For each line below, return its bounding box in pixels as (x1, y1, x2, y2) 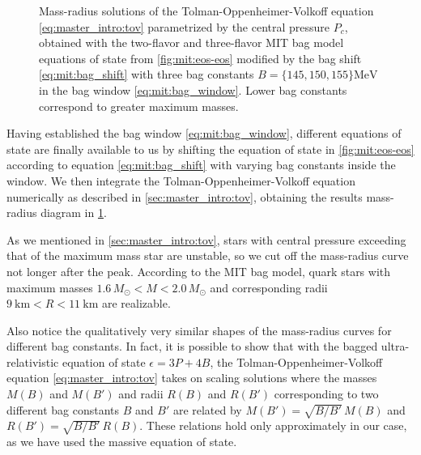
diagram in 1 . (40, 204, 107, 221)
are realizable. (101, 295, 171, 312)
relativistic (6, 353, 59, 370)
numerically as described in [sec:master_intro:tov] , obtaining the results (6, 188, 363, 205)
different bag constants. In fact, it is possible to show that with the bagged (6, 338, 378, 355)
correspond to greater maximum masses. (39, 97, 239, 114)
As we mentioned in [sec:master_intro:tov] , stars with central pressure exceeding (6, 231, 406, 248)
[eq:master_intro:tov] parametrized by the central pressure (39, 18, 330, 35)
